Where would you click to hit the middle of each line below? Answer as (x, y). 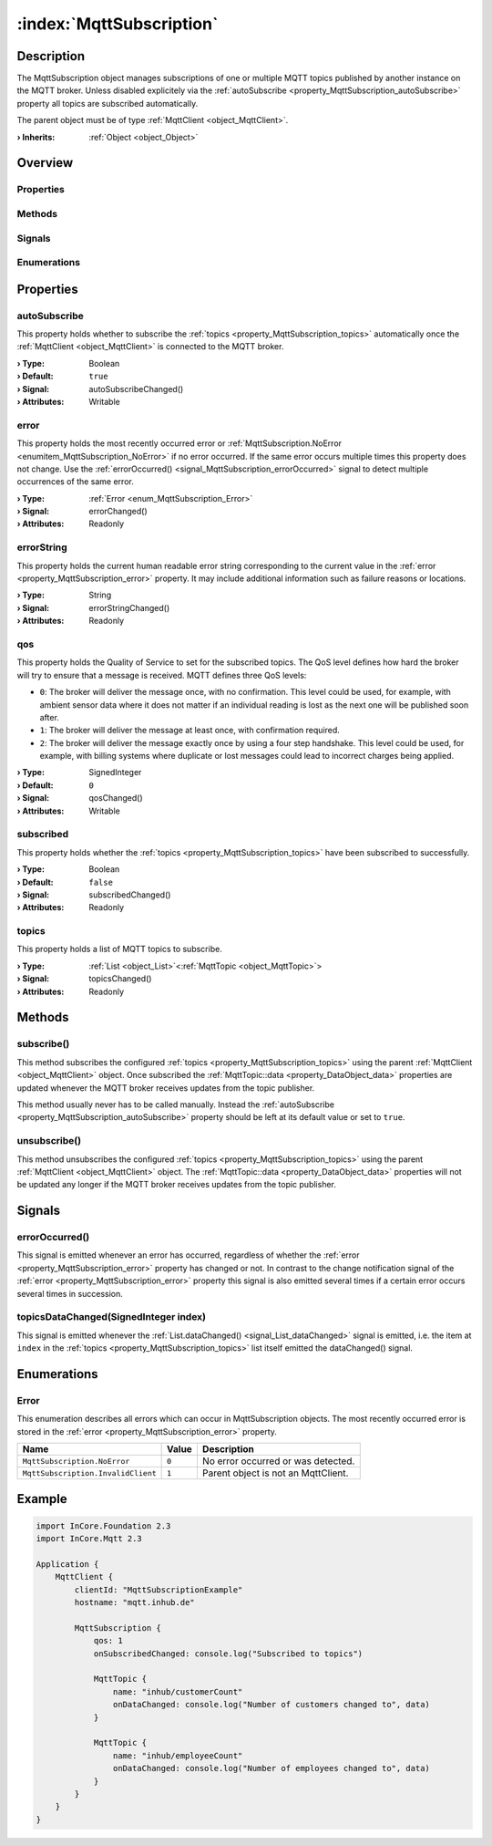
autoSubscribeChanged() (136, 389)
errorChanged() (118, 512)
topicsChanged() (120, 979)
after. (49, 717)
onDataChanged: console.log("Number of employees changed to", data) (271, 1768)
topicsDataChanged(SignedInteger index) (112, 1317)
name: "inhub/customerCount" (178, 1691)
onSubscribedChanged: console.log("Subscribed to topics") (228, 1654)
